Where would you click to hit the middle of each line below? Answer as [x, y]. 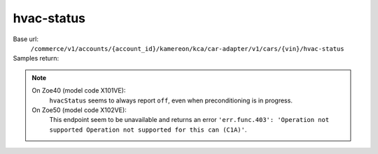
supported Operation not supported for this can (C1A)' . [148, 130]
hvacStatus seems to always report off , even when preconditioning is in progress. [171, 100]
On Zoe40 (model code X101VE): [79, 91]
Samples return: [36, 59]
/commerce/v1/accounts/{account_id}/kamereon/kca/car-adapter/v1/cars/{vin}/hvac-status [187, 48]
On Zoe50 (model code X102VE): [79, 110]
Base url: [26, 39]
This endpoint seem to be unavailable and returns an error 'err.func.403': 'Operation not [189, 120]
